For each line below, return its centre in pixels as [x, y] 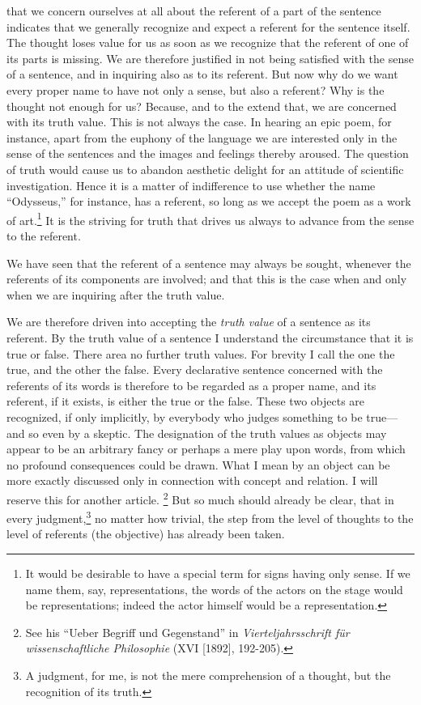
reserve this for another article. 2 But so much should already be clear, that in [200, 498]
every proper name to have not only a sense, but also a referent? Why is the [196, 89]
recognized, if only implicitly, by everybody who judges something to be [185, 416]
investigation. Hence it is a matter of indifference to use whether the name [191, 185]
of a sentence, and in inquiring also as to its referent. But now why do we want [202, 74]
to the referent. [44, 235]
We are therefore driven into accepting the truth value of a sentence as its [189, 322]
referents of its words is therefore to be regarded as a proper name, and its [191, 385]
